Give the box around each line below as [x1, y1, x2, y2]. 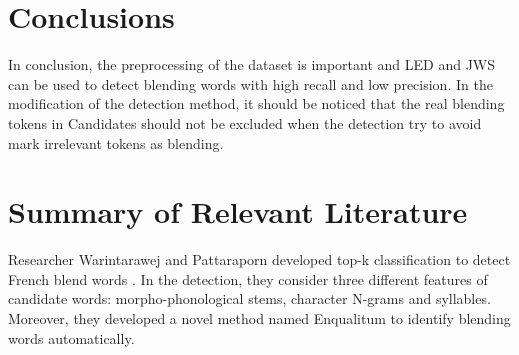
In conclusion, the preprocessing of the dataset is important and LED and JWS [8, 54, 496, 75]
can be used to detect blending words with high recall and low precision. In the [8, 73, 493, 94]
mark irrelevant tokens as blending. [8, 132, 224, 153]
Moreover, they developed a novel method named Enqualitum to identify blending [8, 308, 511, 328]
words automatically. [8, 327, 135, 348]
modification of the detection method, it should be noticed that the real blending [8, 93, 505, 114]
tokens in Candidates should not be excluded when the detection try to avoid [8, 112, 482, 133]
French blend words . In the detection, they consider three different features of [8, 268, 488, 289]
